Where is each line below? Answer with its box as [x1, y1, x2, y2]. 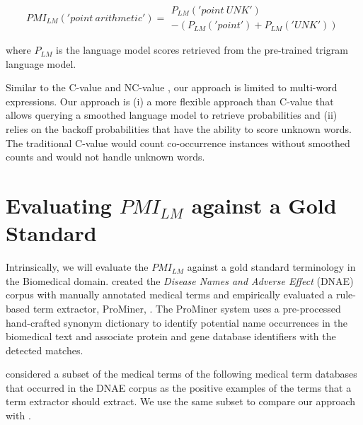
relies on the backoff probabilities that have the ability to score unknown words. [6, 122, 352, 136]
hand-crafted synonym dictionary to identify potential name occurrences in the [6, 315, 347, 330]
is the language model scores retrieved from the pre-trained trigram [56, 42, 348, 57]
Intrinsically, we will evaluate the [6, 260, 149, 274]
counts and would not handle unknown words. [6, 149, 205, 164]
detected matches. [6, 342, 83, 357]
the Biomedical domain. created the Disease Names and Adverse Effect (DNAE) [6, 273, 354, 288]
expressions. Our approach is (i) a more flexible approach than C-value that [6, 93, 334, 108]
